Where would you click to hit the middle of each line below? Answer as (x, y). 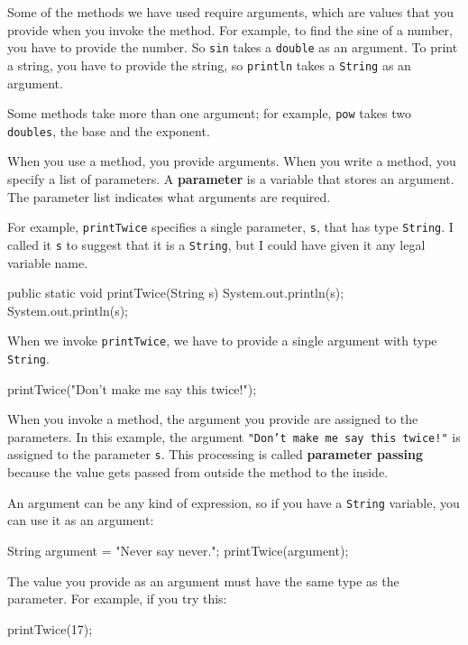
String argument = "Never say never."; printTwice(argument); (178, 550)
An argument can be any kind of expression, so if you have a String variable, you (234, 502)
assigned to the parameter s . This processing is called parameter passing (216, 454)
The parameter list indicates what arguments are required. (169, 196)
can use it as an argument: (81, 520)
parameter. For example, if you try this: (117, 599)
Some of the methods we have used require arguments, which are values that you (231, 12)
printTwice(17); (50, 628)
